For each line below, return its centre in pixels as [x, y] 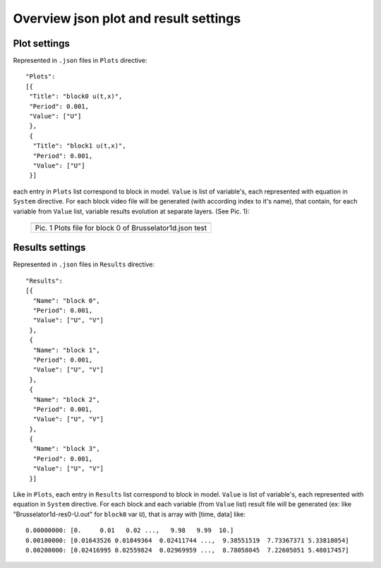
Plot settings [42, 43]
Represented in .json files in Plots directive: [80, 61]
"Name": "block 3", [66, 449]
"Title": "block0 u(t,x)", [76, 96]
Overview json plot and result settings [127, 18]
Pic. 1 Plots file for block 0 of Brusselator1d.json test [121, 227]
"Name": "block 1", [66, 350]
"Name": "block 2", [66, 400]
